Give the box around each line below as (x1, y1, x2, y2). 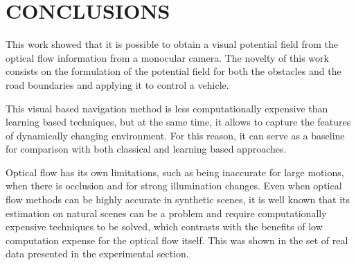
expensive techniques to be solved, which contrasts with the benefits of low (6, 219, 323, 234)
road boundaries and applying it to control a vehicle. (6, 77, 229, 92)
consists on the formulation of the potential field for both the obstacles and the (6, 64, 341, 78)
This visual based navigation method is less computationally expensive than (6, 101, 328, 115)
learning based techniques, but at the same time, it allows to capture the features (6, 114, 351, 129)
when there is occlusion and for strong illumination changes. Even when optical (6, 178, 342, 193)
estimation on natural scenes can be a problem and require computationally (6, 205, 327, 220)
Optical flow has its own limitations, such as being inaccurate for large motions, (6, 164, 344, 179)
